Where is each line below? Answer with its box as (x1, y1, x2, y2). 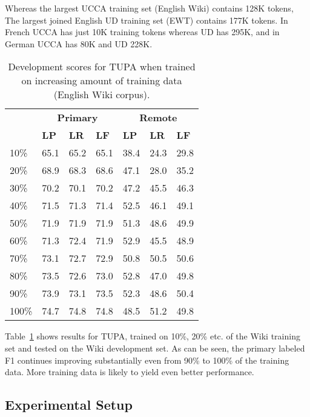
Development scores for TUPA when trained (8, 59, 196, 74)
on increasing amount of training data (21, 73, 182, 88)
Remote (139, 110, 177, 125)
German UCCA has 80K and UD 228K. (5, 37, 153, 50)
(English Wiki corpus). (53, 87, 150, 102)
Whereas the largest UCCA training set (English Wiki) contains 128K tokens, (5, 2, 294, 14)
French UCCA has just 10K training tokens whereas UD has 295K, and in (5, 25, 280, 38)
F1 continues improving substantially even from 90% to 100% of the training (5, 353, 289, 366)
